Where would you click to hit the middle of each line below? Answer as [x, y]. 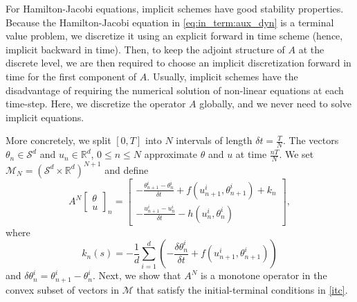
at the [311, 49]
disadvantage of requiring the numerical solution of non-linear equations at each [175, 90]
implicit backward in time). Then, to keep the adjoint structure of [145, 49]
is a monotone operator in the [264, 275]
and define [127, 169]
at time [251, 154]
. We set [296, 154]
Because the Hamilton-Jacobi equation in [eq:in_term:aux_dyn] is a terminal [170, 22]
